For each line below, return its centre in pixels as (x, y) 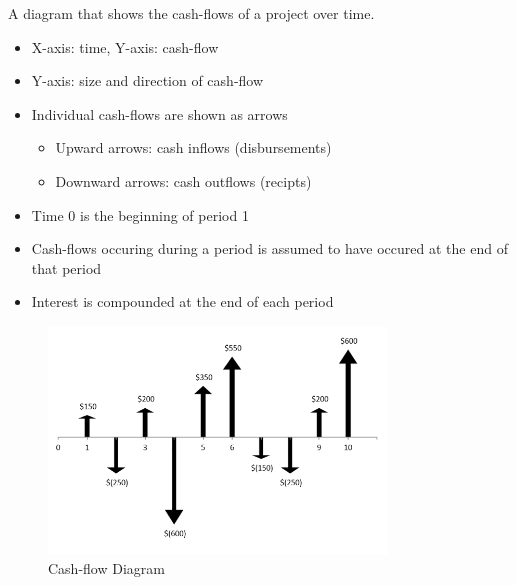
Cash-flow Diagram (106, 568)
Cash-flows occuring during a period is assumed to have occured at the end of (269, 248)
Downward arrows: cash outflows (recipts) (183, 180)
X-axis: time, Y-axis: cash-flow (125, 46)
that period (66, 267)
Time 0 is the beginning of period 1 (140, 214)
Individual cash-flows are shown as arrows (159, 113)
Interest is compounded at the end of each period (182, 301)
